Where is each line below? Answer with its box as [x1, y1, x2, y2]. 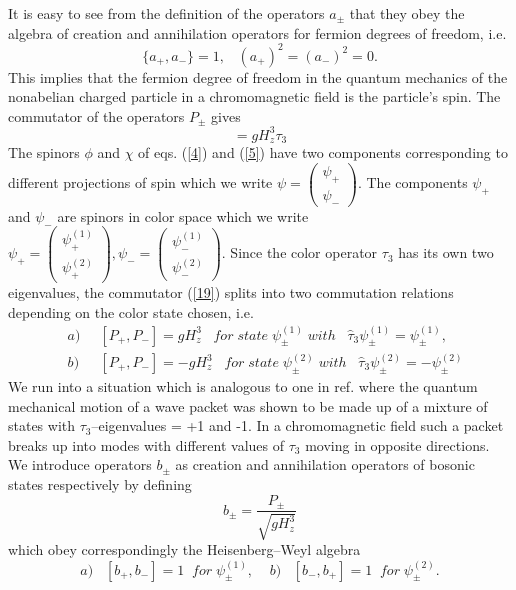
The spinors [8, 142, 80, 163]
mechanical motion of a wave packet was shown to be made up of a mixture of [8, 395, 488, 416]
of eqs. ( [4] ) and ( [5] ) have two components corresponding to [138, 142, 508, 163]
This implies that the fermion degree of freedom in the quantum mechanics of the [8, 66, 508, 87]
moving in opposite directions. [305, 434, 490, 455]
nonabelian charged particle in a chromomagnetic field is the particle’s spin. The [8, 86, 501, 107]
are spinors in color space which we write [57, 205, 309, 226]
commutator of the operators [8, 105, 185, 126]
